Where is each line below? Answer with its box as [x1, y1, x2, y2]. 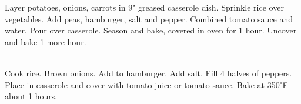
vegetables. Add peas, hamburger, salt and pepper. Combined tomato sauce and [5, 12, 293, 25]
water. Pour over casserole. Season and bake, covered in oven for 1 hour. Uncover [5, 24, 297, 36]
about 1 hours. [5, 90, 58, 102]
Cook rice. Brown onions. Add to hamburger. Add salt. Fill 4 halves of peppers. [5, 66, 292, 79]
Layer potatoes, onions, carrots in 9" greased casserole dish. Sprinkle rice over [5, 1, 284, 13]
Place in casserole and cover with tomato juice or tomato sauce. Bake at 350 [5, 78, 280, 90]
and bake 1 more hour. [5, 35, 86, 48]
